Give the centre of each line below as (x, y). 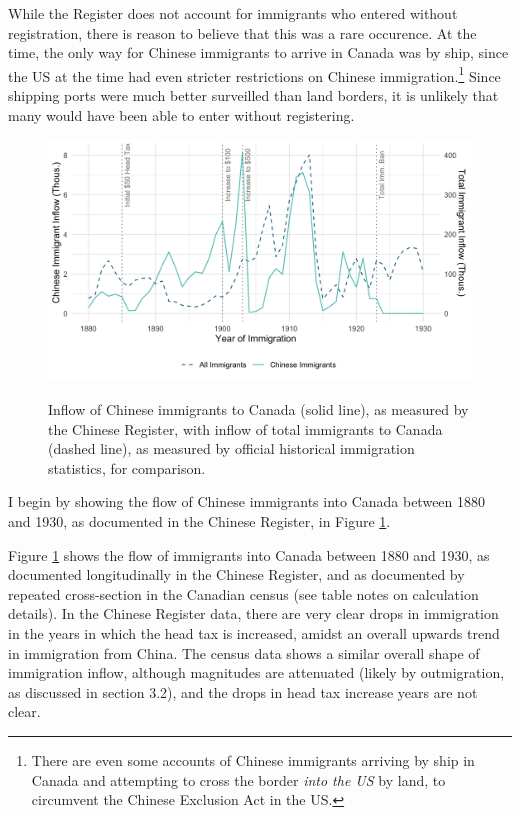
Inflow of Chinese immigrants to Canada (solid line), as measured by (258, 409)
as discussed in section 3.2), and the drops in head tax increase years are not (243, 691)
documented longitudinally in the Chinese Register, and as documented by (236, 574)
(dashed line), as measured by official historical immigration (231, 448)
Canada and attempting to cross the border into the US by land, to (238, 779)
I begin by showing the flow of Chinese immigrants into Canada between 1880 (247, 501)
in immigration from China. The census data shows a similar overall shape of (244, 652)
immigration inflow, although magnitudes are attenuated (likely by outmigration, (256, 672)
